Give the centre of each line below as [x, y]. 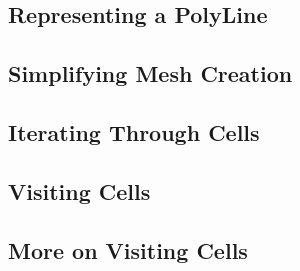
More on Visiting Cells [128, 249]
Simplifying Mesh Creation [150, 73]
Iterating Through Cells [134, 131]
